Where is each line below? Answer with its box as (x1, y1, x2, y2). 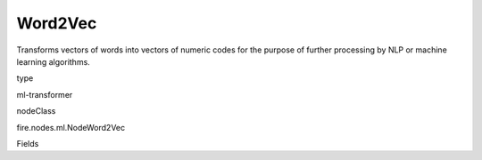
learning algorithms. (16, 56, 91, 67)
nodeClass (16, 106, 56, 116)
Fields (16, 138, 39, 148)
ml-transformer (16, 89, 73, 100)
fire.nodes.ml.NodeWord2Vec (16, 122, 126, 132)
